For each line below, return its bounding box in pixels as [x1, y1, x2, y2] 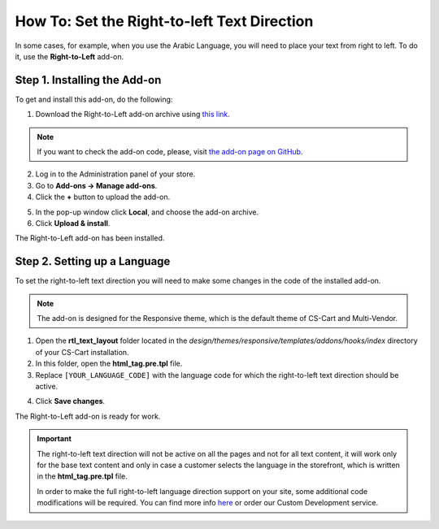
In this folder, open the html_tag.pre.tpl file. [35, 358, 183, 369]
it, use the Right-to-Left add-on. [15, 51, 124, 61]
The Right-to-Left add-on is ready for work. [15, 411, 161, 421]
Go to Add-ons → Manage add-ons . [35, 180, 158, 190]
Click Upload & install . [35, 218, 111, 228]
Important [37, 434, 72, 444]
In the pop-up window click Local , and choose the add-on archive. [35, 207, 259, 217]
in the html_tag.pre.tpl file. [37, 471, 128, 481]
